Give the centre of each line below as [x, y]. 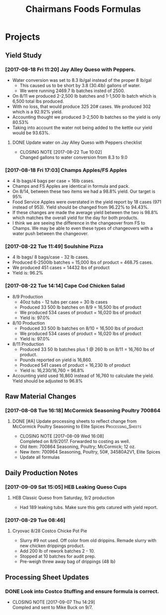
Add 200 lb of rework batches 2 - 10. [57, 551]
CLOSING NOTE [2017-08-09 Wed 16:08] [62, 436]
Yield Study [24, 55]
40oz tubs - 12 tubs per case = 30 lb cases [64, 302]
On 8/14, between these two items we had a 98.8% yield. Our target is [84, 191]
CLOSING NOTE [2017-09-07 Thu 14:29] [54, 602]
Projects [23, 37]
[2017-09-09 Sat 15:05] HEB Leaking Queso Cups [66, 487]
